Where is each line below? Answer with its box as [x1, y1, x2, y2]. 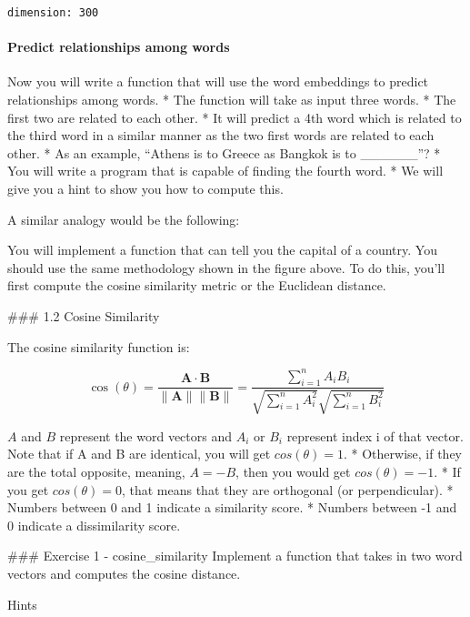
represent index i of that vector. [286, 426, 464, 445]
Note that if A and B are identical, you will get [7, 444, 271, 463]
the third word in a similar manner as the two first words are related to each [7, 126, 435, 145]
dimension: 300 [7, 6, 99, 19]
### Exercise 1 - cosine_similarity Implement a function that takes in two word [7, 546, 463, 565]
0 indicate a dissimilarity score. [7, 515, 181, 534]
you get [7, 480, 49, 499]
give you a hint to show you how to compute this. [7, 179, 284, 198]
